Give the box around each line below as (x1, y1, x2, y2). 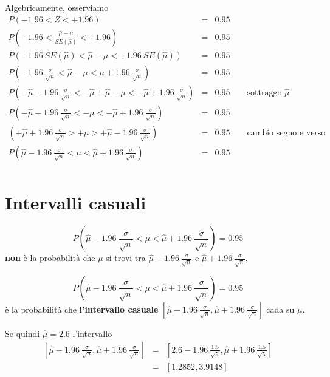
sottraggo (247, 88, 282, 97)
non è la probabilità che (5, 251, 95, 263)
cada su (266, 302, 295, 315)
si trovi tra (106, 251, 146, 263)
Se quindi (5, 327, 40, 339)
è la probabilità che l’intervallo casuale (5, 302, 159, 315)
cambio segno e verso (247, 128, 326, 137)
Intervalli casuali (5, 190, 146, 215)
